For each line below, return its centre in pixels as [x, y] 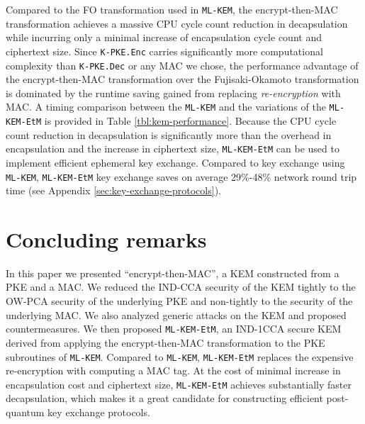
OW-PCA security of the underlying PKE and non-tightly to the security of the [179, 301]
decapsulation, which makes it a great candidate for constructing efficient [164, 398]
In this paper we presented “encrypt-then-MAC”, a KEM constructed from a [173, 273]
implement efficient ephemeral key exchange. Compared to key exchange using [175, 162]
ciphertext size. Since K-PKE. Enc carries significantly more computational [164, 51]
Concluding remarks [106, 239]
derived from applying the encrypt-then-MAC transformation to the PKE [165, 342]
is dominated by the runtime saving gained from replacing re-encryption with [173, 93]
